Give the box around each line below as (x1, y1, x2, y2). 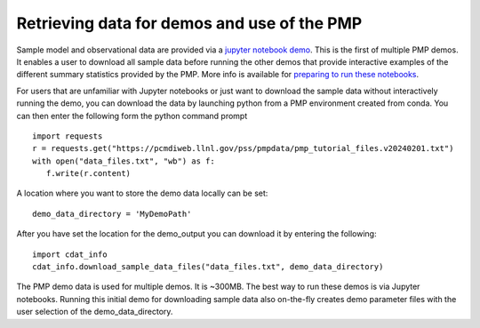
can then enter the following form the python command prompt (16, 110, 248, 121)
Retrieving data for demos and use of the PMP (16, 13, 363, 33)
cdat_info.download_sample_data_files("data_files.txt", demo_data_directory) (32, 262, 384, 272)
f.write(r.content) (45, 169, 132, 179)
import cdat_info (32, 249, 108, 260)
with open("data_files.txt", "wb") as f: (32, 156, 215, 166)
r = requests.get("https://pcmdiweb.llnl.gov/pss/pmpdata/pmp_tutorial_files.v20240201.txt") (32, 143, 454, 154)
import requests (32, 131, 103, 141)
